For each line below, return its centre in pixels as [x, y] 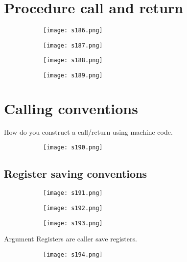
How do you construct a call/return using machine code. [88, 131]
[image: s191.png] [73, 193]
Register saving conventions [76, 173]
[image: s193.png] [73, 223]
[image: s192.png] [73, 208]
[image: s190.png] [73, 148]
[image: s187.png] [73, 45]
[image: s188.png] [73, 60]
